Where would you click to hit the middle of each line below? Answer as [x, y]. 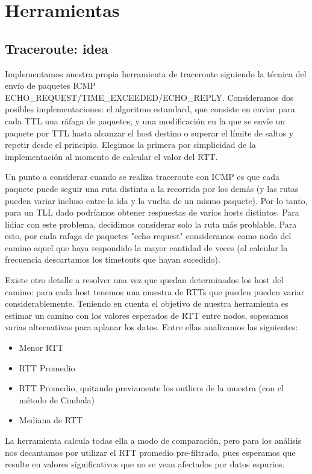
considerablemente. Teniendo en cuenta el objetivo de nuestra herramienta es [147, 303]
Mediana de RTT [51, 420]
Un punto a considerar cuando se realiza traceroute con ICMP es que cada [142, 177]
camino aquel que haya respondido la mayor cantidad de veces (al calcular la [146, 247]
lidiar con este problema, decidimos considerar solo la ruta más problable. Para [151, 224]
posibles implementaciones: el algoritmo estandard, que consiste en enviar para [150, 109]
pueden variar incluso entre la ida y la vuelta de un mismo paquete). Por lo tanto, [156, 200]
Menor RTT [41, 347]
